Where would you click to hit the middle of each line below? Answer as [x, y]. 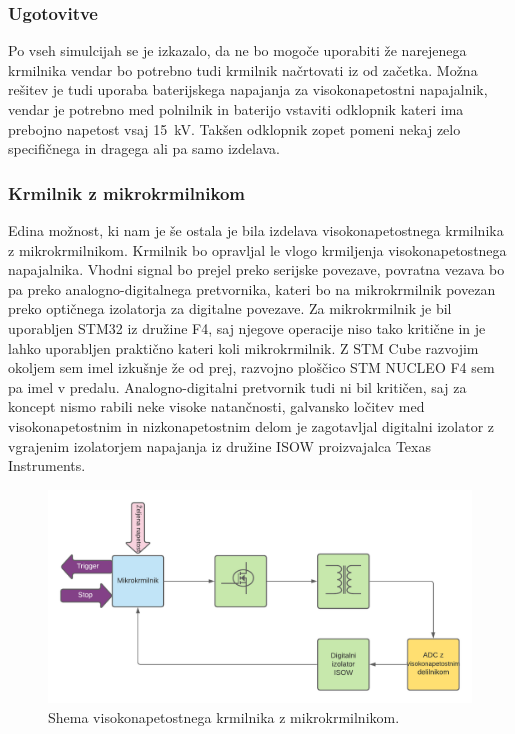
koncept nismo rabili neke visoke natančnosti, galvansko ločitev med [216, 406]
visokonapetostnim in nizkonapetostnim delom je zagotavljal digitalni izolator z [251, 425]
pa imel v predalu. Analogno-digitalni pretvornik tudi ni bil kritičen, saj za [237, 386]
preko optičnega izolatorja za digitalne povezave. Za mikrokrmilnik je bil [230, 308]
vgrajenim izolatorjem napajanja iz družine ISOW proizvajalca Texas [219, 445]
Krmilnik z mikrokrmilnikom [127, 192]
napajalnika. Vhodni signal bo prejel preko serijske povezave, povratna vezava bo [256, 269]
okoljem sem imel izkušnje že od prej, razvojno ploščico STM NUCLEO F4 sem [251, 367]
